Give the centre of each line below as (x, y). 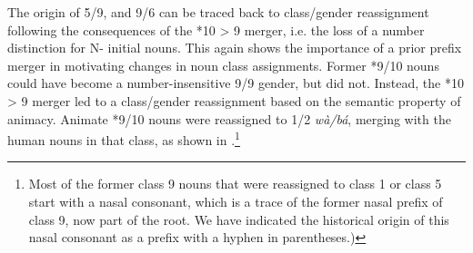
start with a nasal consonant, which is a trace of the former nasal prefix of (236, 201)
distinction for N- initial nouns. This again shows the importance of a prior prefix (235, 48)
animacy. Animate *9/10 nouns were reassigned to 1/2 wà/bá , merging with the (229, 118)
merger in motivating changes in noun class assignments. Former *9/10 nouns (223, 65)
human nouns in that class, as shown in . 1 (124, 138)
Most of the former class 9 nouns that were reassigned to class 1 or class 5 (235, 184)
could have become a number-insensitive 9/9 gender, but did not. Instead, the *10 (236, 83)
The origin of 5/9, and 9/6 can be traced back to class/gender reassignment (218, 12)
